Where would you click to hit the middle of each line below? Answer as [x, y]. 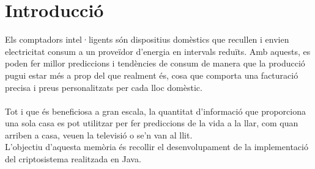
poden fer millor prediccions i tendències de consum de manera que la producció [155, 63]
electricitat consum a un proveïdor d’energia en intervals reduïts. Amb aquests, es [158, 51]
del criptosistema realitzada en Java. [73, 159]
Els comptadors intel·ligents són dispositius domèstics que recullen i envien [147, 39]
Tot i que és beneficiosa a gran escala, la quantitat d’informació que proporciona [155, 111]
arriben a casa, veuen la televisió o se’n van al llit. [99, 135]
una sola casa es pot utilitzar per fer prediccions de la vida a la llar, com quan [152, 123]
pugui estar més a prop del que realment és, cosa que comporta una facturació [152, 75]
